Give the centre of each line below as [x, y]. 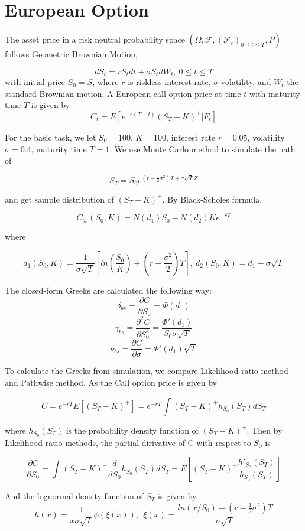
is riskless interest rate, [169, 82]
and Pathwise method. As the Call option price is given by [111, 382]
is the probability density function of [132, 430]
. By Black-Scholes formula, [212, 199]
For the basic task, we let [51, 137]
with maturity [275, 93]
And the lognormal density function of [74, 496]
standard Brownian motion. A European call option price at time [123, 93]
